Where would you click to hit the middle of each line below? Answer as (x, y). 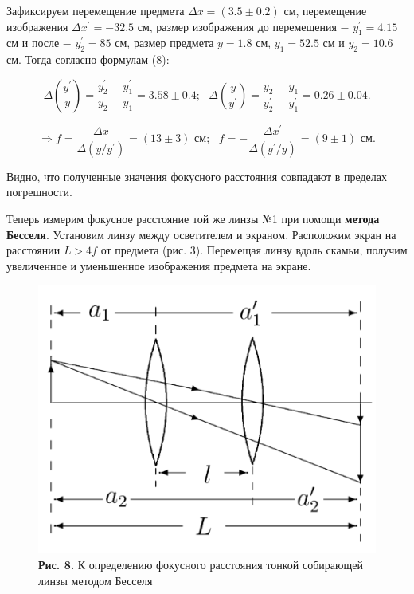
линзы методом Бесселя (96, 580)
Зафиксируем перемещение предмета (96, 10)
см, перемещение (325, 10)
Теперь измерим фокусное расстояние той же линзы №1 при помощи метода (193, 218)
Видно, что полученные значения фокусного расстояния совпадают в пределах (197, 176)
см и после (33, 43)
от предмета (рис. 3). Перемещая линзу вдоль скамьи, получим (254, 250)
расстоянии (33, 250)
